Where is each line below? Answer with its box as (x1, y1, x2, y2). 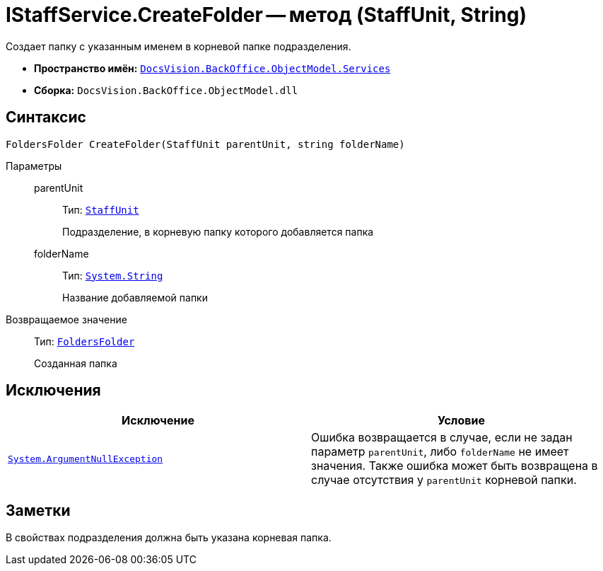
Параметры (6, 159, 62, 172)
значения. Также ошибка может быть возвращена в (311, 458, 598, 473)
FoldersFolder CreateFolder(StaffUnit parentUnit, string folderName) (6, 138, 405, 150)
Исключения (6, 381, 101, 400)
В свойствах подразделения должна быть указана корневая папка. (6, 531, 332, 544)
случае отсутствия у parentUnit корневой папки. (311, 473, 577, 488)
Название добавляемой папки (62, 291, 208, 304)
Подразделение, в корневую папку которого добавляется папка (62, 225, 374, 238)
